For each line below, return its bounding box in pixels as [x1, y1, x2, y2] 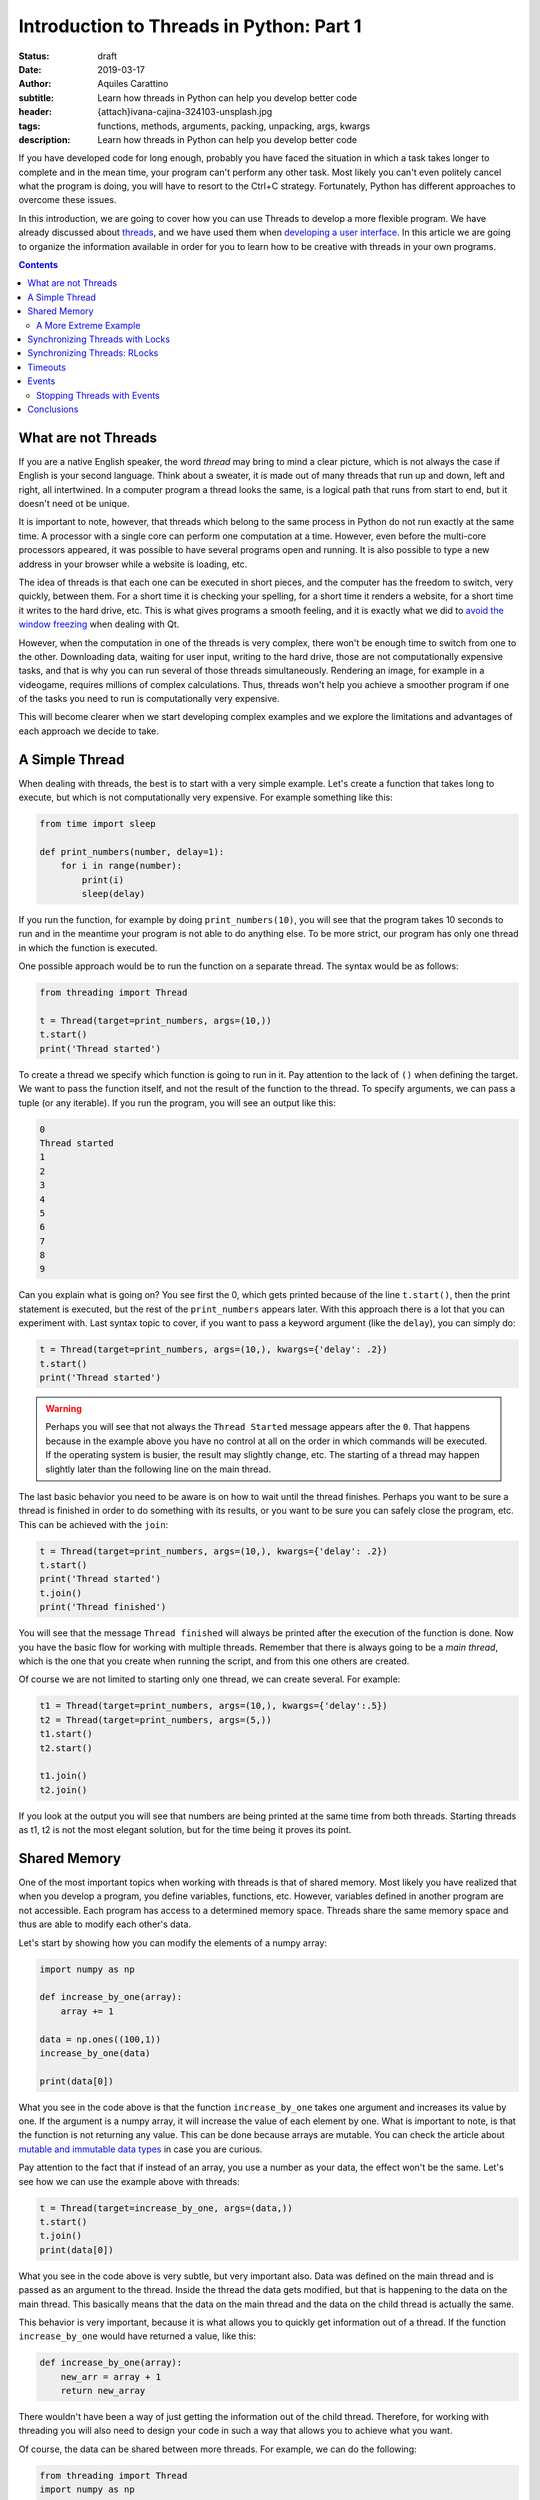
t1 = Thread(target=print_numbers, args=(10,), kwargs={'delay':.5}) [39, 1700, 388, 1712]
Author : [18, 78, 52, 90]
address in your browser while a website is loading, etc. [18, 558, 248, 570]
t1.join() [39, 1770, 88, 1782]
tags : [18, 120, 41, 132]
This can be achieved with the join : [18, 1518, 169, 1530]
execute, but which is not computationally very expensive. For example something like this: [18, 791, 394, 804]
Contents [18, 259, 59, 271]
